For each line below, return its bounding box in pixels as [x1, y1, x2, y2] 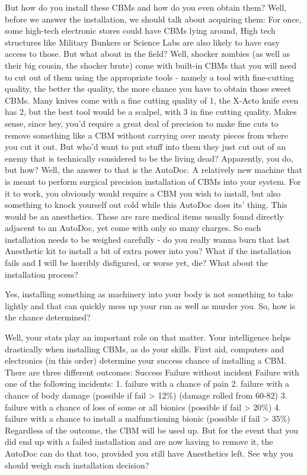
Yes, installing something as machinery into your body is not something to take [5, 288, 293, 300]
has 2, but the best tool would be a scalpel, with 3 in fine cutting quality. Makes [5, 105, 297, 118]
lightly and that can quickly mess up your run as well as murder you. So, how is [5, 299, 296, 312]
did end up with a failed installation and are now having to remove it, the [5, 435, 273, 448]
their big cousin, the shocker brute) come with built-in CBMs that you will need [5, 59, 297, 71]
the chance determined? [5, 311, 91, 323]
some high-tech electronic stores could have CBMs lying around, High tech [5, 24, 276, 37]
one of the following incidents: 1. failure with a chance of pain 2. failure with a [5, 377, 290, 390]
